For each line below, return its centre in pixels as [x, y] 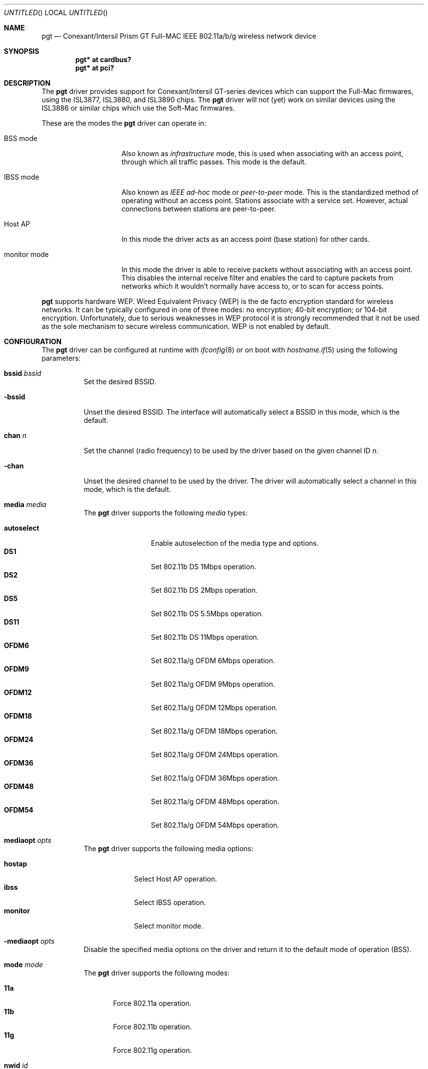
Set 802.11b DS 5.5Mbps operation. [207, 614]
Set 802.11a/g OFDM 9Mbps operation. [213, 684]
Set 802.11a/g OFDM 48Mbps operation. [215, 802]
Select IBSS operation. [170, 902]
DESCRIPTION [27, 83]
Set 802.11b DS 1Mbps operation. [204, 567]
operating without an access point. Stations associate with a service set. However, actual [265, 200]
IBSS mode [22, 177]
